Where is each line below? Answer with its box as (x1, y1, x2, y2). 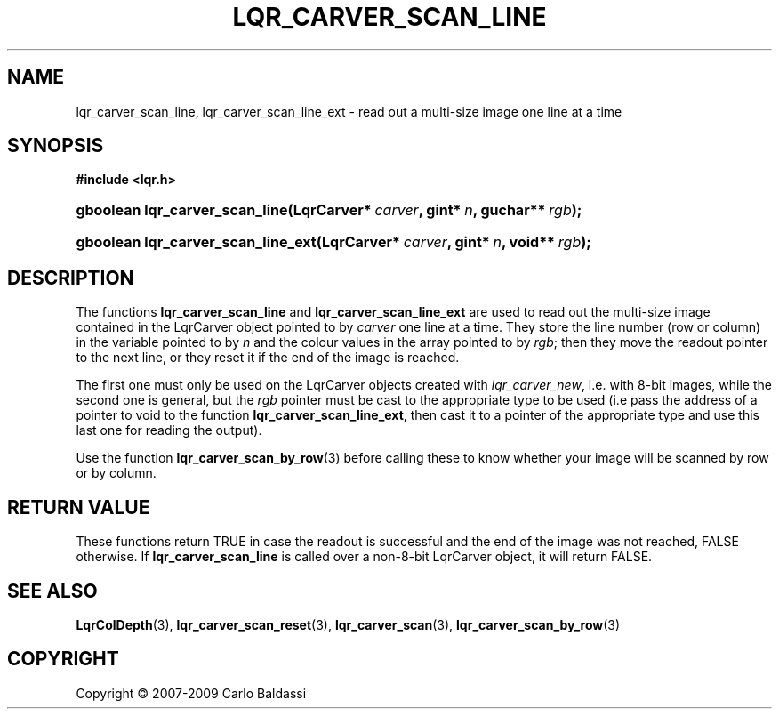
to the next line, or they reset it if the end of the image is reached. (76, 350, 460, 366)
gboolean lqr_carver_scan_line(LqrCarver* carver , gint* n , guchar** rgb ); (76, 201, 582, 220)
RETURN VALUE (7, 495, 150, 519)
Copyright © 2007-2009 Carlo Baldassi (76, 685, 307, 701)
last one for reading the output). (76, 422, 262, 438)
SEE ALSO (7, 579, 98, 602)
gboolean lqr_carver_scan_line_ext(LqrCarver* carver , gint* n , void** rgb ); (76, 233, 591, 252)
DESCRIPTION (7, 266, 134, 289)
